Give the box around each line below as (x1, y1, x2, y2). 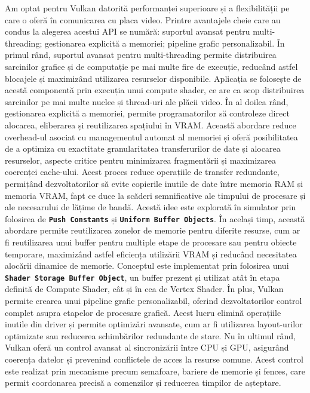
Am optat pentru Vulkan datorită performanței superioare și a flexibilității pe (5, 2, 290, 14)
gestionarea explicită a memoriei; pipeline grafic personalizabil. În (44, 36, 285, 49)
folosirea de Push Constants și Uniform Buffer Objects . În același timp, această (5, 212, 305, 225)
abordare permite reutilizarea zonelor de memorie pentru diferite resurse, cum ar (5, 224, 300, 237)
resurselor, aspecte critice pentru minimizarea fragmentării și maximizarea (5, 153, 277, 166)
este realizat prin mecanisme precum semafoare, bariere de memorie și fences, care (5, 364, 306, 377)
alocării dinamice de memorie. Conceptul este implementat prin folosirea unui (5, 259, 289, 272)
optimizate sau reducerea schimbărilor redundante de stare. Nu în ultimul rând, (5, 329, 296, 342)
